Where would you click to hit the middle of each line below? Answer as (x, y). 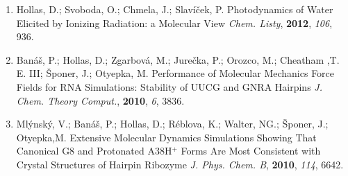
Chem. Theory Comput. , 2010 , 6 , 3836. (100, 100)
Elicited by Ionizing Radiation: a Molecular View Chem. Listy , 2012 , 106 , (174, 23)
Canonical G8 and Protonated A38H (94, 151)
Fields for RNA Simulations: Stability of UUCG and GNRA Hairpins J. (169, 86)
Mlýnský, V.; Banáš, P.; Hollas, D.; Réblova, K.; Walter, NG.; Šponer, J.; (172, 124)
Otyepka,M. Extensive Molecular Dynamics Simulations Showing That (166, 137)
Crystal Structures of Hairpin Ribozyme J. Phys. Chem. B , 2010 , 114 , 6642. (180, 164)
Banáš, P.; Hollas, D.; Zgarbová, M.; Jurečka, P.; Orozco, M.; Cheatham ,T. (178, 59)
